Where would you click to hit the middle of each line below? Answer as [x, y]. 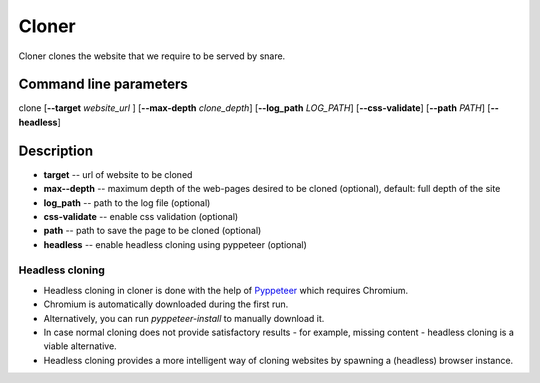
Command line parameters [103, 84]
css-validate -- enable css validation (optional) [141, 216]
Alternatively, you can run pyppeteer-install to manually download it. [184, 318]
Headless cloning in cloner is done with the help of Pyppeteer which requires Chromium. [226, 290]
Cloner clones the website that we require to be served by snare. [152, 56]
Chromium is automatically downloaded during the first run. [166, 304]
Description [56, 150]
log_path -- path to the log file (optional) [127, 202]
